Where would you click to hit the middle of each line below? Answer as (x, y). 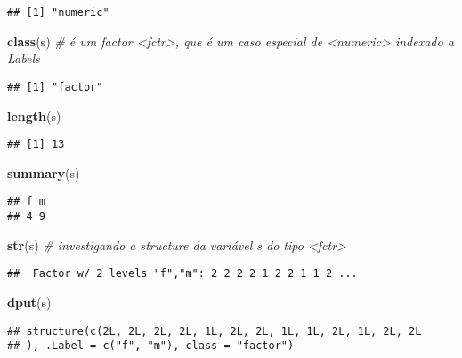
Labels (24, 58)
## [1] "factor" (55, 87)
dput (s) (29, 301)
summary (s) (44, 172)
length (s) (34, 115)
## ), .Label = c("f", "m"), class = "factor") (151, 346)
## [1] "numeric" (58, 12)
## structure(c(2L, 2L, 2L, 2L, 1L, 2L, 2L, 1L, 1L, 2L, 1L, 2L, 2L (215, 331)
